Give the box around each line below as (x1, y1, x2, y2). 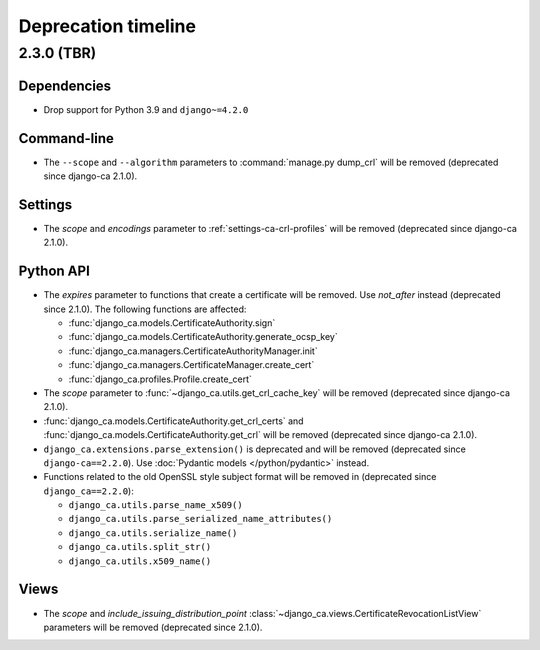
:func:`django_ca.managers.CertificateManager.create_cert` (68, 359, 315, 371)
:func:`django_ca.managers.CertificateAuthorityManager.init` (68, 345, 319, 357)
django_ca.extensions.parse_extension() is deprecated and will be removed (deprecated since (43, 443, 467, 455)
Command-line (18, 130, 115, 147)
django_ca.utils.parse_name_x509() (68, 500, 244, 511)
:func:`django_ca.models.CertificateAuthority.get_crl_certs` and (43, 415, 304, 427)
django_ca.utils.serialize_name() (68, 527, 238, 539)
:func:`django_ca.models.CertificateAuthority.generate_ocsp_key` (68, 331, 339, 343)
